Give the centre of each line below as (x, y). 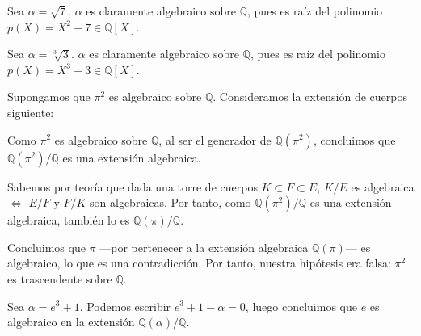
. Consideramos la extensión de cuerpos (310, 97)
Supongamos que (49, 97)
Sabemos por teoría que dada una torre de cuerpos (133, 186)
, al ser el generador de (215, 139)
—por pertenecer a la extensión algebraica (204, 247)
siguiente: (31, 112)
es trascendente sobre (60, 278)
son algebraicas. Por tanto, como (171, 202)
